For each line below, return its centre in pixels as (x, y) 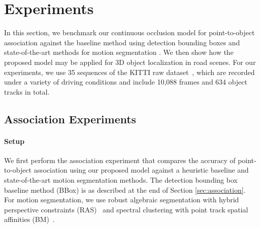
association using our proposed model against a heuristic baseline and (141, 170)
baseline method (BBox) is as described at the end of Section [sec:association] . (125, 189)
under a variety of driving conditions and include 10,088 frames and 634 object (126, 82)
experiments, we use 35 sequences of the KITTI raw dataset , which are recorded (129, 72)
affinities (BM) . (29, 219)
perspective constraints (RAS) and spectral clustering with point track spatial (126, 209)
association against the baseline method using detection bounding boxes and (122, 42)
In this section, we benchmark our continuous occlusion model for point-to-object (129, 32)
